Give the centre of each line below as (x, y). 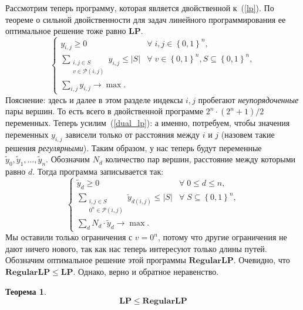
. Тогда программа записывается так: (98, 171)
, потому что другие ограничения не (222, 237)
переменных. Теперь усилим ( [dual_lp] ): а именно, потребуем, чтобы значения (148, 123)
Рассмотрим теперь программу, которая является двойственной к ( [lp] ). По (140, 8)
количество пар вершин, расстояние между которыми (201, 159)
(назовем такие (248, 134)
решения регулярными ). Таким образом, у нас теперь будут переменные (134, 147)
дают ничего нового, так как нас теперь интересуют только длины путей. (136, 248)
